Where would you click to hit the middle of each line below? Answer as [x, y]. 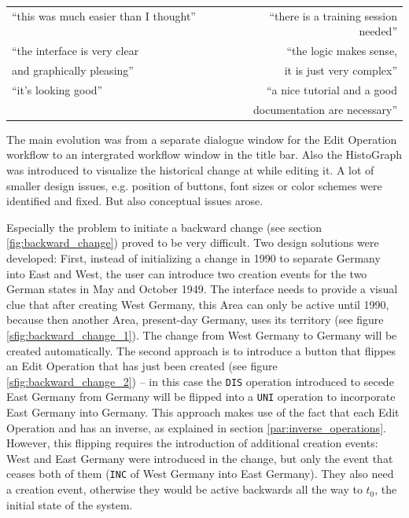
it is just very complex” [341, 70]
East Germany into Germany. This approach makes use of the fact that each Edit [203, 412]
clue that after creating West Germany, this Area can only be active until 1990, [198, 304]
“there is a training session [333, 15]
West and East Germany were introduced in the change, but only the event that [200, 458]
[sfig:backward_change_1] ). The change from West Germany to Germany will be [202, 334]
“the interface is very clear [76, 51]
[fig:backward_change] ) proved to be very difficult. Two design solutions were [193, 242]
